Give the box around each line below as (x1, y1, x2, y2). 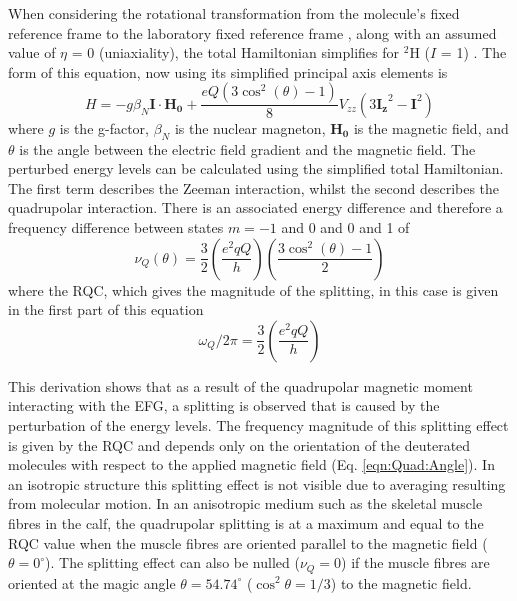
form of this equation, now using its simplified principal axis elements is (8, 61, 448, 82)
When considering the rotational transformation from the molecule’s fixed (8, 3, 460, 23)
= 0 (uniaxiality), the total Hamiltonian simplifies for (71, 42, 400, 63)
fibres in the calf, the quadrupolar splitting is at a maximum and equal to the (8, 512, 484, 533)
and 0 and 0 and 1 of (281, 216, 410, 237)
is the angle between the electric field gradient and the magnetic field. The (19, 138, 476, 159)
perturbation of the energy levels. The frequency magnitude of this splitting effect (8, 414, 509, 435)
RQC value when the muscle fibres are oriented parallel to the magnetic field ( (8, 532, 488, 553)
